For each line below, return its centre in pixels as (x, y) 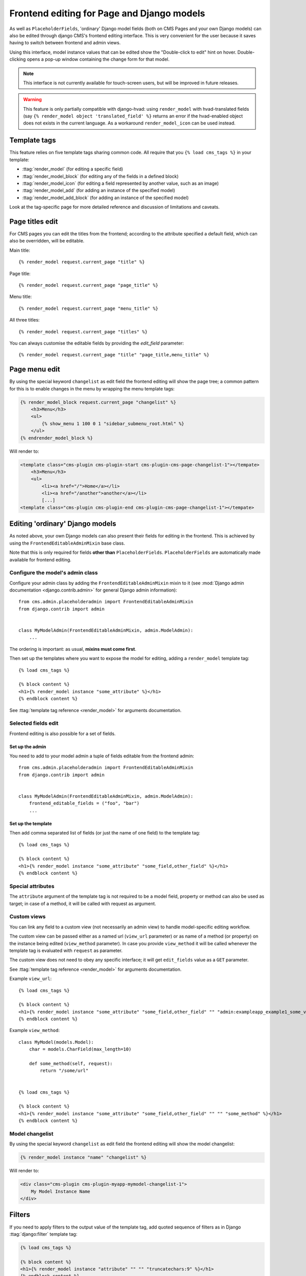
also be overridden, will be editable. (47, 241)
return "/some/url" (64, 1071)
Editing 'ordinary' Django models (63, 524)
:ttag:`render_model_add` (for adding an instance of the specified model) (99, 190)
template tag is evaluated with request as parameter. (66, 950)
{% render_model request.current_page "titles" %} (83, 332)
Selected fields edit (34, 723)
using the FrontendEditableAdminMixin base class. (67, 543)
